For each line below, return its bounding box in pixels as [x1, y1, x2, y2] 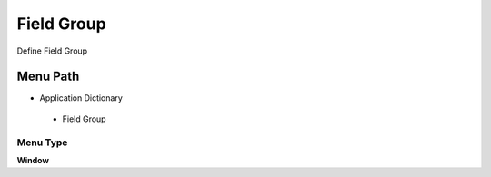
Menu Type [16, 136, 68, 149]
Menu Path [16, 69, 80, 84]
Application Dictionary [39, 93, 123, 103]
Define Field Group [16, 45, 88, 56]
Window [16, 154, 50, 165]
